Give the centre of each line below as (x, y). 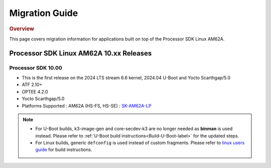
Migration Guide (44, 13)
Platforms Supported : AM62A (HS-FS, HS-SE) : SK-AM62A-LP (87, 105)
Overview (22, 28)
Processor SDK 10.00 (36, 67)
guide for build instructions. (64, 149)
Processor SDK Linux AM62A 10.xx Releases (81, 53)
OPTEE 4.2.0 (35, 91)
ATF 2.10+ (32, 84)
